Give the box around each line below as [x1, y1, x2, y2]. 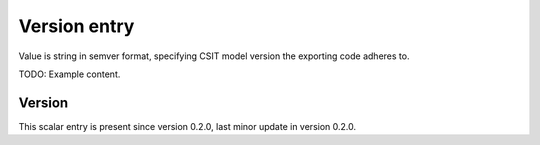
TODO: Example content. [18, 68, 121, 80]
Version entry [18, 15, 135, 37]
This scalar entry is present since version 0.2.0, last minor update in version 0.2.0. [18, 120, 357, 132]
